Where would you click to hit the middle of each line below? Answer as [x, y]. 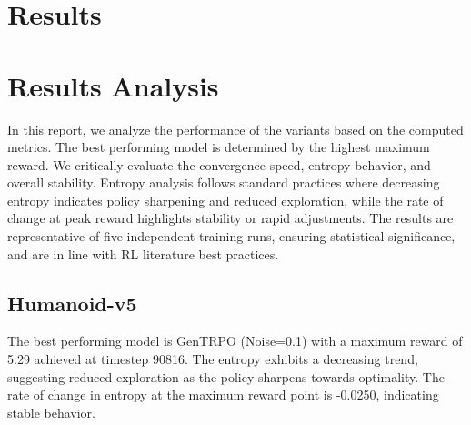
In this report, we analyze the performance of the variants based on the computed [235, 129]
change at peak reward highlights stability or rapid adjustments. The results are [230, 218]
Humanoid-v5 [72, 303]
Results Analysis [113, 85]
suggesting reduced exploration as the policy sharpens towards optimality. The [226, 376]
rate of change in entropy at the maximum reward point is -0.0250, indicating [223, 395]
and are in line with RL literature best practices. [143, 253]
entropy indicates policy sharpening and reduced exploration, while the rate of [225, 200]
